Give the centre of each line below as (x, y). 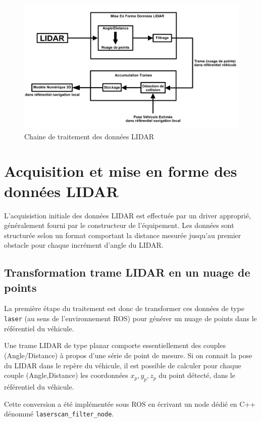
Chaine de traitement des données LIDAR (89, 136)
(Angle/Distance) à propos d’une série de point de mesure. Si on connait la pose (128, 355)
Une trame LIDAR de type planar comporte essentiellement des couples (115, 345)
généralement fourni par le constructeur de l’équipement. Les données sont (119, 225)
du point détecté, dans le (197, 375)
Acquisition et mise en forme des (121, 171)
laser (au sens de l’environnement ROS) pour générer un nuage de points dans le (130, 318)
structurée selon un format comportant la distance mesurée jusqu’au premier (123, 235)
